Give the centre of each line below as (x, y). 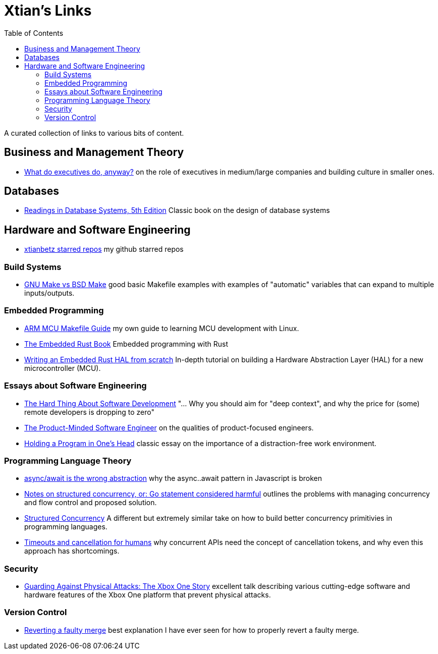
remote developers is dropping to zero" (90, 412)
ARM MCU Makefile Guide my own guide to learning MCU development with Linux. (162, 328)
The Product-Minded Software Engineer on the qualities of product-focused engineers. (169, 427)
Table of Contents (34, 33)
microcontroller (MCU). (63, 368)
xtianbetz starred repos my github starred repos (104, 249)
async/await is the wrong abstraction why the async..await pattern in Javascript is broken (173, 478)
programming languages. (66, 527)
